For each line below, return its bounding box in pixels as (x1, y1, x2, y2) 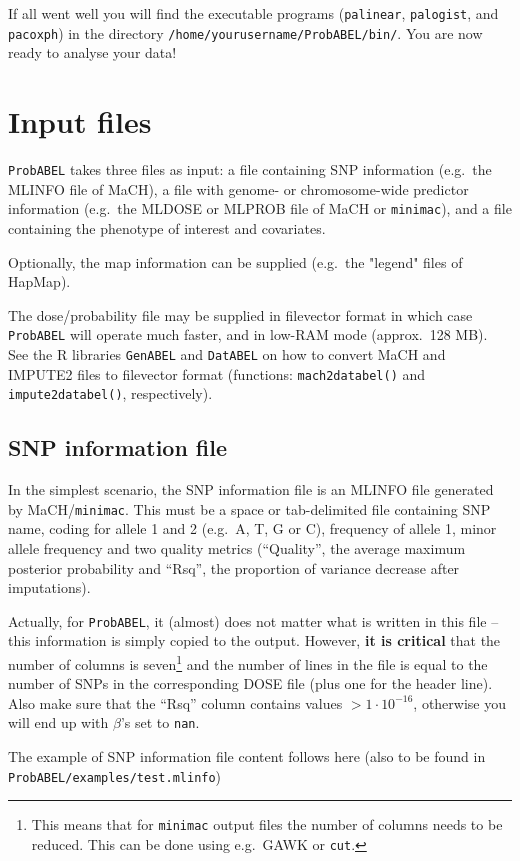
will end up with (8, 712, 109, 733)
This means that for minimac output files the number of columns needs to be (31, 814, 503, 835)
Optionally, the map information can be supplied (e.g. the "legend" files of (8, 251, 463, 272)
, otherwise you (413, 692, 506, 713)
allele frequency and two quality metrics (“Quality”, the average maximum (8, 537, 466, 558)
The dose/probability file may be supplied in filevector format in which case (8, 304, 473, 325)
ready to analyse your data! (8, 42, 177, 63)
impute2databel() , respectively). (8, 383, 213, 404)
